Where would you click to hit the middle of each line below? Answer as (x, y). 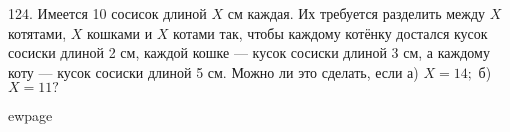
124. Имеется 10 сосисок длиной (107, 13)
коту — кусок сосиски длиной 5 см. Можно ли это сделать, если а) (213, 71)
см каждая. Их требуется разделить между (356, 13)
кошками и (119, 32)
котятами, (37, 32)
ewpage (30, 115)
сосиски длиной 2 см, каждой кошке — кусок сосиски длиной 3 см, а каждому (249, 52)
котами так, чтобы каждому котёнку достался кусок (330, 32)
